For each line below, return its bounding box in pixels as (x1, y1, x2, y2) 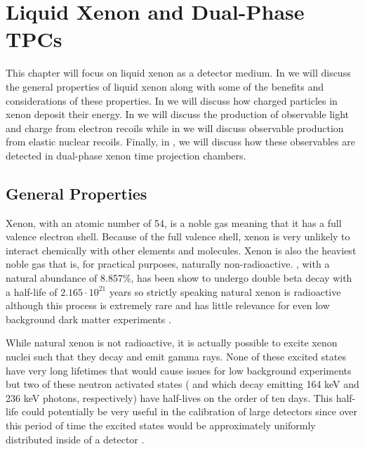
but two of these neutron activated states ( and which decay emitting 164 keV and (6, 377, 359, 391)
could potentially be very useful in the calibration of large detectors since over (21, 404, 357, 419)
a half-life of (6, 284, 58, 299)
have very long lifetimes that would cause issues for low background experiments (6, 363, 352, 377)
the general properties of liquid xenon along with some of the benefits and (6, 79, 324, 93)
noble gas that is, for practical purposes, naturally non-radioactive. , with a (6, 256, 330, 271)
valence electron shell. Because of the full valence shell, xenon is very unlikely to (6, 229, 350, 244)
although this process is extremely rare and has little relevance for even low (6, 298, 330, 313)
